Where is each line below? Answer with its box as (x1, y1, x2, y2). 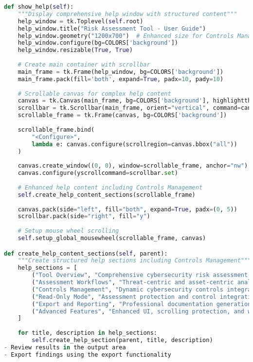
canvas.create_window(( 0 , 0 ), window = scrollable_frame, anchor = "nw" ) (18, 162, 248, 170)
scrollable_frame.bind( (18, 126, 95, 133)
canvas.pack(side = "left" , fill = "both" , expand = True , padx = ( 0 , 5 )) (18, 206, 237, 213)
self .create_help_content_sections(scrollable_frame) (18, 191, 196, 198)
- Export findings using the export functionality (4, 351, 171, 358)
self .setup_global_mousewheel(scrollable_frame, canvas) (18, 235, 206, 241)
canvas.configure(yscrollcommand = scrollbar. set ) (18, 170, 178, 177)
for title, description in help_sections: (18, 329, 158, 337)
